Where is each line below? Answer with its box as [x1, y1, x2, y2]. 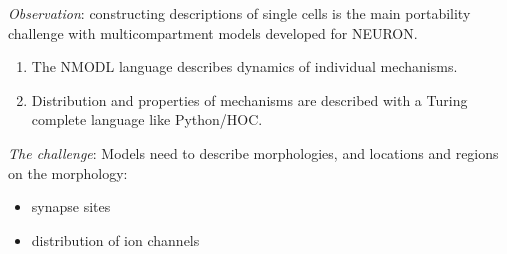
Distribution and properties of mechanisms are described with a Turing [31, 89, 468, 110]
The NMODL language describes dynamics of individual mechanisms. [31, 56, 458, 77]
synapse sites [31, 196, 111, 217]
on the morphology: [8, 162, 128, 183]
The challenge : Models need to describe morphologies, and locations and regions [8, 142, 499, 163]
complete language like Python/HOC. [31, 109, 263, 130]
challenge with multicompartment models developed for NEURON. [8, 22, 418, 43]
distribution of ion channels [31, 229, 200, 250]
